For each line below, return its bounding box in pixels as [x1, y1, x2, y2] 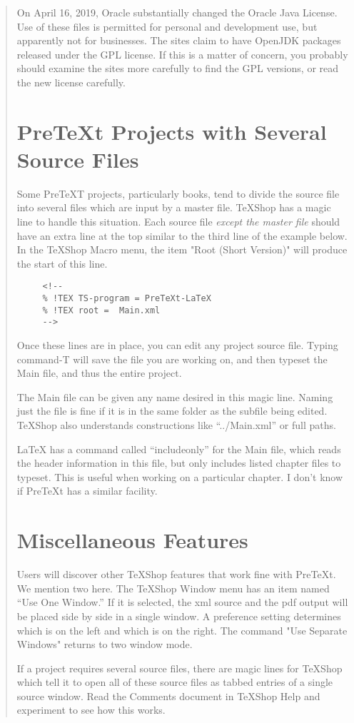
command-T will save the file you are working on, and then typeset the [16, 351, 328, 366]
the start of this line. [16, 256, 108, 271]
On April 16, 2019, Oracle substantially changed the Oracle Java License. [16, 5, 338, 19]
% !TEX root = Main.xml [42, 305, 161, 315]
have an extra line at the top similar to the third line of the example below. [16, 228, 348, 243]
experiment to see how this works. [16, 702, 166, 717]
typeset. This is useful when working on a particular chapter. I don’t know [16, 469, 343, 484]
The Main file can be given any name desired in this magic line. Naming [16, 389, 333, 404]
